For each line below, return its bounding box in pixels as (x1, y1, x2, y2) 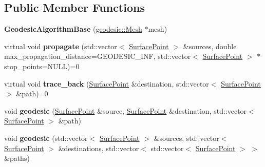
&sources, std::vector (154, 132, 219, 143)
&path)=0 (16, 88, 48, 99)
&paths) (4, 153, 30, 163)
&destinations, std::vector (58, 142, 139, 153)
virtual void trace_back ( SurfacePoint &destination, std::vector (4, 78, 209, 89)
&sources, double (183, 40, 237, 51)
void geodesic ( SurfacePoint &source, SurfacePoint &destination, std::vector (4, 105, 247, 116)
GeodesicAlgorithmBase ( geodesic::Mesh (4, 24, 142, 34)
